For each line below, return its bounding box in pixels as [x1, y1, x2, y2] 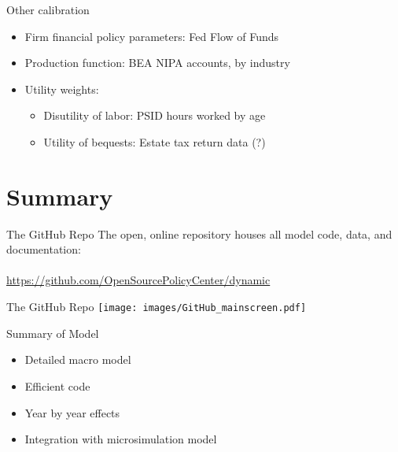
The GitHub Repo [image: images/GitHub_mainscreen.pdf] [6, 298, 307, 315]
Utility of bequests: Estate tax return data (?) [43, 133, 266, 150]
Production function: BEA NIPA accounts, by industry [24, 54, 290, 71]
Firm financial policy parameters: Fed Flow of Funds [24, 28, 279, 44]
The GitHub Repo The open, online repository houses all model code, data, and [6, 225, 392, 242]
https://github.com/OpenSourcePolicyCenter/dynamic [6, 272, 271, 288]
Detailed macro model [24, 351, 131, 368]
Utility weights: [24, 80, 99, 97]
